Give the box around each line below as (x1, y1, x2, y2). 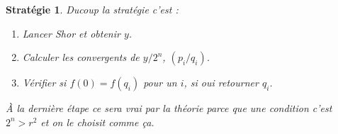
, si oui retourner (184, 75, 259, 90)
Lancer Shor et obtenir (22, 26, 120, 40)
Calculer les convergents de (22, 50, 140, 65)
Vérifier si (22, 75, 67, 90)
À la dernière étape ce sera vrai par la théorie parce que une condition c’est (6, 101, 332, 116)
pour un (143, 75, 177, 90)
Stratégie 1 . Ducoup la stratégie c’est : (6, 2, 179, 16)
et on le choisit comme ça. (40, 114, 154, 129)
